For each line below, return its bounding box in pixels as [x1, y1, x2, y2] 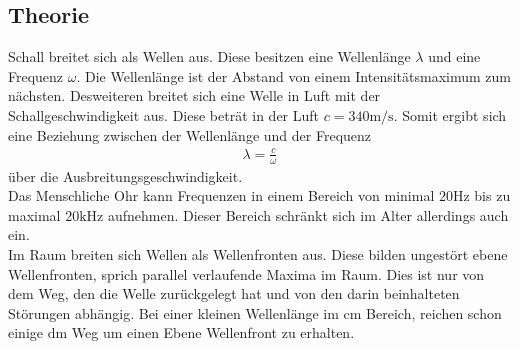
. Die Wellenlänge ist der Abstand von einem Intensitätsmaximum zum [76, 65, 511, 86]
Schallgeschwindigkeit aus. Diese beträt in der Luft [8, 104, 320, 125]
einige [8, 322, 43, 343]
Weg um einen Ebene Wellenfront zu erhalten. [71, 322, 355, 343]
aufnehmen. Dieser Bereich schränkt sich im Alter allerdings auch [107, 204, 509, 225]
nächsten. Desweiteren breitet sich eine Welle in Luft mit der [8, 85, 381, 106]
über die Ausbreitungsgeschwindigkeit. [8, 165, 243, 186]
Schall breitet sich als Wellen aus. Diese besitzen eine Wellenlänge [8, 46, 411, 67]
